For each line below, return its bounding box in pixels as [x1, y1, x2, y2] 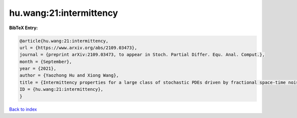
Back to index [9, 106, 37, 112]
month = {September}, [19, 59, 72, 64]
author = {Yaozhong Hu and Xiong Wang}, [19, 72, 119, 78]
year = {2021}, [19, 66, 56, 71]
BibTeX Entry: [9, 25, 38, 31]
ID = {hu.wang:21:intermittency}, [19, 87, 103, 92]
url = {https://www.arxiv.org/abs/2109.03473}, [19, 45, 137, 51]
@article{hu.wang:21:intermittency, [19, 38, 109, 44]
